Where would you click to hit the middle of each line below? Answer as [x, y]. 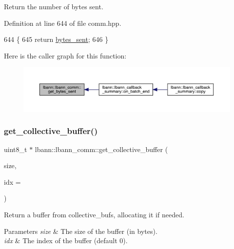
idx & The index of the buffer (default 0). [66, 240]
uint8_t [16, 149]
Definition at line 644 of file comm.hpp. [63, 23]
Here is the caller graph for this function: [65, 55]
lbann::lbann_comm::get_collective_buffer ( [101, 149]
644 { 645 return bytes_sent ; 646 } [56, 39]
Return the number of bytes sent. [54, 6]
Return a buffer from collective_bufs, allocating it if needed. [94, 215]
